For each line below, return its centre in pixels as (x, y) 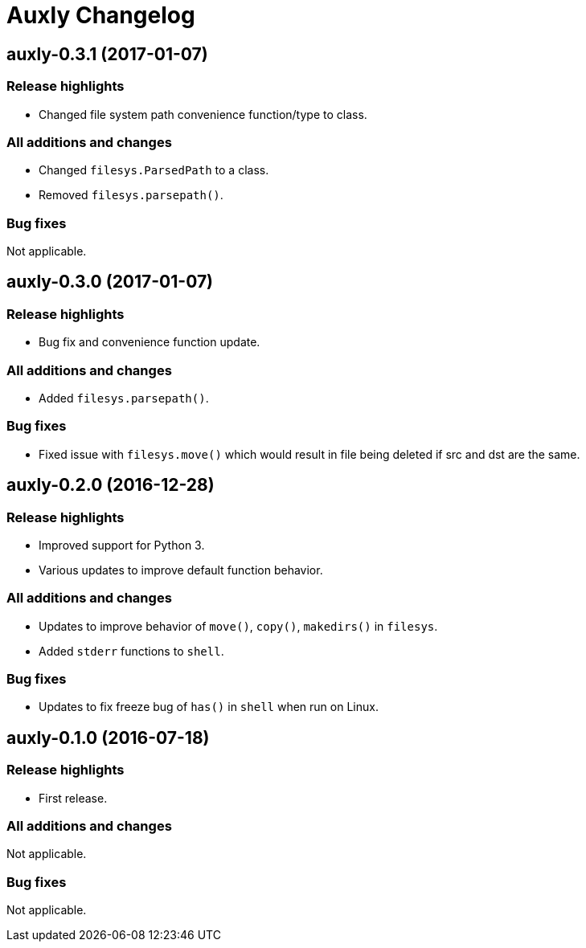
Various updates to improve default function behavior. (181, 570)
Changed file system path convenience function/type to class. (203, 114)
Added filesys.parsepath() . (124, 398)
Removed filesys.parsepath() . (131, 195)
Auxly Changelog (101, 15)
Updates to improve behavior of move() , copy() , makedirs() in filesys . (238, 626)
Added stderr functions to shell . (131, 651)
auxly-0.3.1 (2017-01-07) (107, 54)
